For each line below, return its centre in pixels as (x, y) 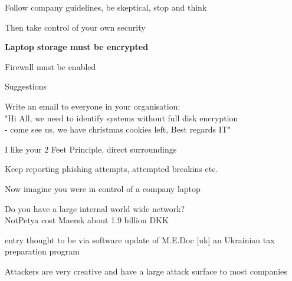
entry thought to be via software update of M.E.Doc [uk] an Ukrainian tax (140, 239)
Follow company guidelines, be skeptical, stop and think (106, 7)
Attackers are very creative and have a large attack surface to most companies (146, 271)
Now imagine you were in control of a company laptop (103, 188)
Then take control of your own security (75, 27)
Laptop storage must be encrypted (77, 47)
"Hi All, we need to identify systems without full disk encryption (122, 118)
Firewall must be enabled (50, 66)
